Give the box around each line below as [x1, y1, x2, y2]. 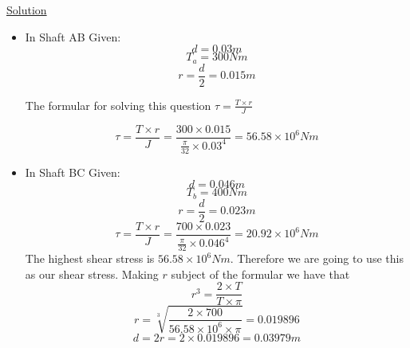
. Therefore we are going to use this [230, 250, 404, 267]
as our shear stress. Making [25, 265, 159, 282]
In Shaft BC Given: [25, 163, 120, 180]
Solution [6, 2, 47, 18]
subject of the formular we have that [171, 265, 350, 282]
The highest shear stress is [25, 250, 155, 267]
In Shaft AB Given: [25, 28, 121, 45]
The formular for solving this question [25, 96, 211, 113]
